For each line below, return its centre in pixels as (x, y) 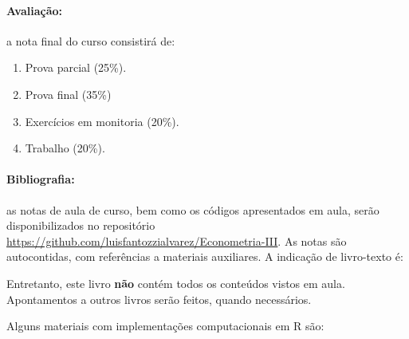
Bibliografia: (41, 179)
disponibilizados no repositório (81, 225)
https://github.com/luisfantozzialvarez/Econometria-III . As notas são (177, 240)
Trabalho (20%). (65, 148)
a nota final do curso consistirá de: (91, 40)
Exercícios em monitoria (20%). (102, 121)
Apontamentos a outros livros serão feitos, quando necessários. (159, 299)
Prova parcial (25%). (76, 67)
